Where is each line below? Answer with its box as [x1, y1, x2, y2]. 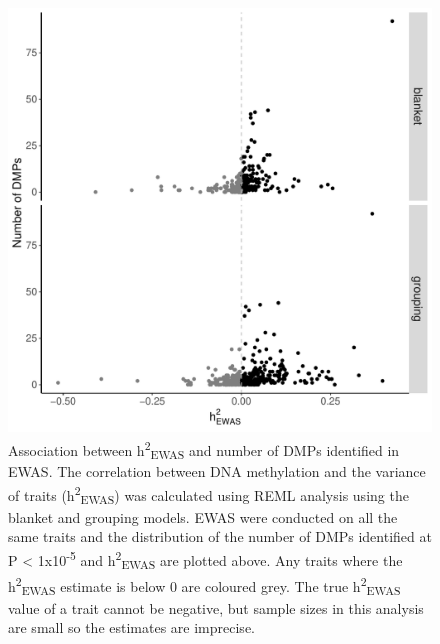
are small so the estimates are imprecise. [8, 617, 255, 638]
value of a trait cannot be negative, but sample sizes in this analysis [8, 597, 424, 618]
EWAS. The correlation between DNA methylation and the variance [8, 461, 426, 482]
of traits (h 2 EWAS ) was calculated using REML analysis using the [8, 481, 409, 508]
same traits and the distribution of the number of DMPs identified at [8, 526, 432, 547]
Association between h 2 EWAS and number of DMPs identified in [8, 436, 400, 463]
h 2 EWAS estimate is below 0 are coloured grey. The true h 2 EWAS [8, 572, 401, 599]
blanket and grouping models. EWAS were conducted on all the [8, 506, 398, 527]
